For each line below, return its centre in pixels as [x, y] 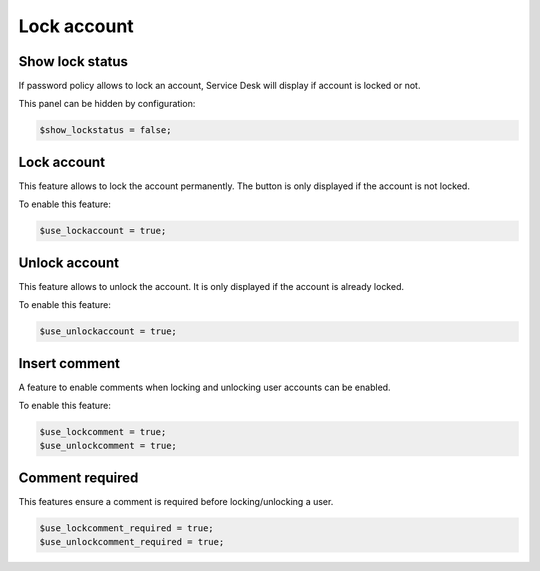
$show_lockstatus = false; [105, 130]
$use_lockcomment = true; [103, 432]
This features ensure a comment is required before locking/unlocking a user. [176, 501]
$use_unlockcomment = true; [108, 446]
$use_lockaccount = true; [103, 231]
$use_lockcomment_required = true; [126, 528]
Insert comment [69, 363]
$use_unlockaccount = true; [108, 331]
